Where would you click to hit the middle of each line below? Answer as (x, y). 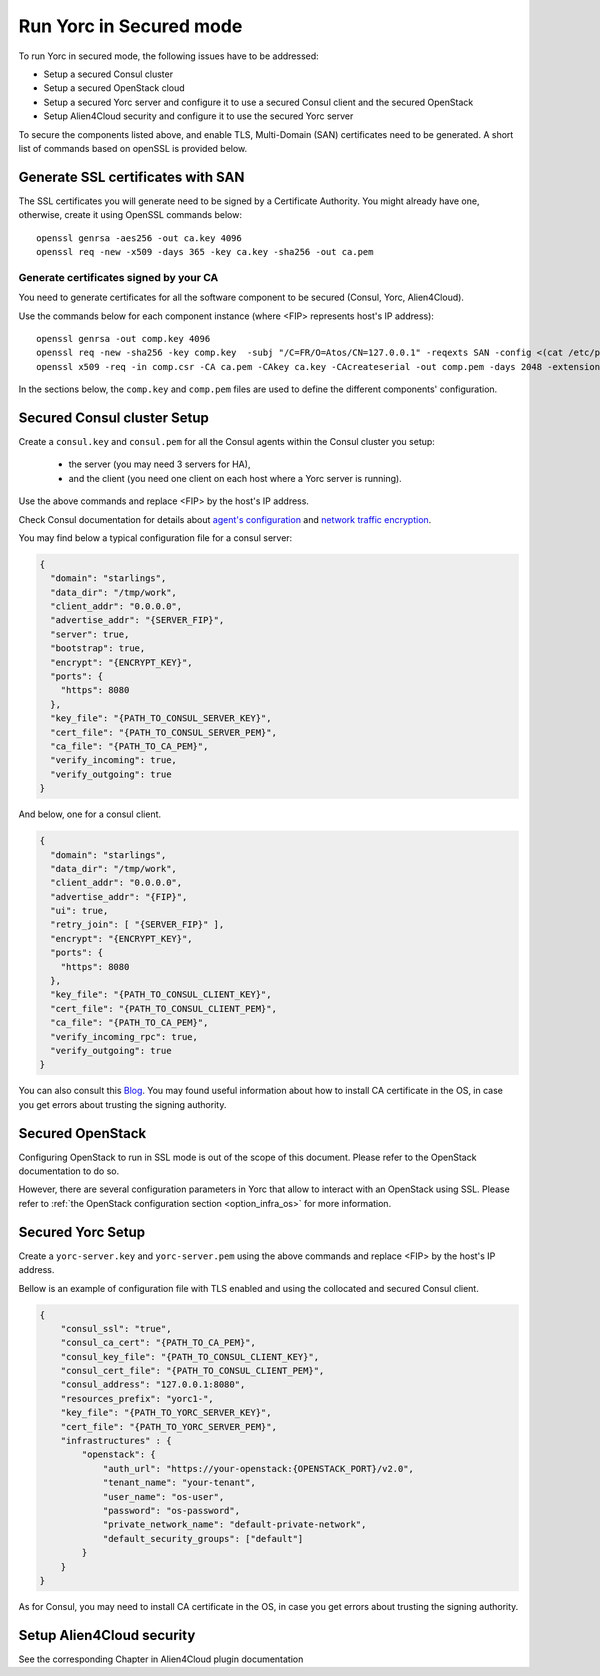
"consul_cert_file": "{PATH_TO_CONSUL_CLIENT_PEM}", (192, 1371)
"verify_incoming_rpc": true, (124, 1036)
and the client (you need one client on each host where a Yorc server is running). (235, 478)
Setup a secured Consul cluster (108, 74)
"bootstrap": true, (98, 648)
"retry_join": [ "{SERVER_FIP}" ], (137, 924)
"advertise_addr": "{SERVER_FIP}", (137, 620)
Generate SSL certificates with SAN (131, 176)
